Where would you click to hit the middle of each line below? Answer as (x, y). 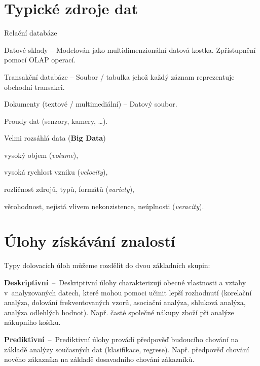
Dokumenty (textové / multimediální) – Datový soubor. (91, 104)
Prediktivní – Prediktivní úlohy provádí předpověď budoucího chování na (121, 339)
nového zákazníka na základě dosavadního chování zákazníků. (99, 359)
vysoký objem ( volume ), (41, 155)
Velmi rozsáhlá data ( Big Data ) (55, 138)
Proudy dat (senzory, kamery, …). (56, 121)
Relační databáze (31, 33)
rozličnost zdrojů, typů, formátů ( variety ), (69, 189)
